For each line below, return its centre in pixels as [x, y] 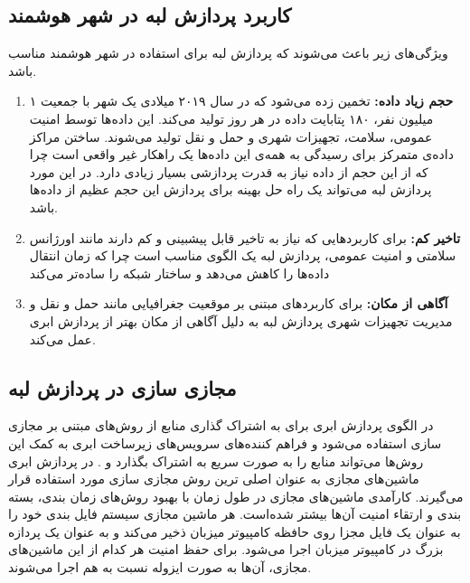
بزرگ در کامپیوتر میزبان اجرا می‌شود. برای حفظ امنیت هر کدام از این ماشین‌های [226, 549]
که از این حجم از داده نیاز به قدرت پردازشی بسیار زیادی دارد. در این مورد [229, 171]
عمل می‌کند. [62, 339]
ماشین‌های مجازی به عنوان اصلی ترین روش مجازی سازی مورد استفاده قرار [214, 479]
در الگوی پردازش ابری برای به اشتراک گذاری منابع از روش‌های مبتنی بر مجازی [221, 425]
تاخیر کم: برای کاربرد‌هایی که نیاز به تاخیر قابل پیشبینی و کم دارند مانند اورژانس [245, 237]
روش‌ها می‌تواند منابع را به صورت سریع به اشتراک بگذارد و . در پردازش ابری [216, 461]
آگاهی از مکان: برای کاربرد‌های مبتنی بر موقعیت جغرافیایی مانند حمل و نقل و [239, 303]
